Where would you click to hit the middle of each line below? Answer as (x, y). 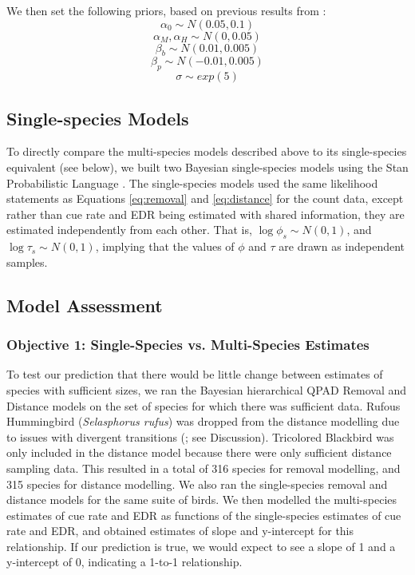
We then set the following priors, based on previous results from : (166, 10)
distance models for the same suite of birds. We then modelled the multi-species (202, 500)
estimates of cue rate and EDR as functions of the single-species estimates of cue (204, 515)
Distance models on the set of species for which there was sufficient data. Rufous (204, 405)
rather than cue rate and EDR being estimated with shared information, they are (206, 214)
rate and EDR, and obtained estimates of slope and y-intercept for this (180, 531)
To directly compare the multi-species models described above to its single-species (207, 151)
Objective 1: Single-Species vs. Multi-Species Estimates (188, 345)
